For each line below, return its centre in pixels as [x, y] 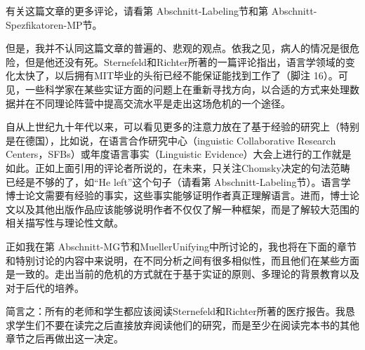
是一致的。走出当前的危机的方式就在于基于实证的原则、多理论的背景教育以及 [182, 274]
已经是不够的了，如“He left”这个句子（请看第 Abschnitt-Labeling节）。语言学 [178, 181]
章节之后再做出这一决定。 [65, 338]
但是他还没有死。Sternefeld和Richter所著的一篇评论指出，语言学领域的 [185, 61]
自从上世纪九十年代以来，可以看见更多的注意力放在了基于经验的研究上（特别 [182, 127]
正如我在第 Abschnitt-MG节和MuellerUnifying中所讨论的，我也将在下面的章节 [181, 246]
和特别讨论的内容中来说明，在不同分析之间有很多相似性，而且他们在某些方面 [182, 260]
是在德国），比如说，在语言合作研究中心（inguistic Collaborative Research [171, 140]
